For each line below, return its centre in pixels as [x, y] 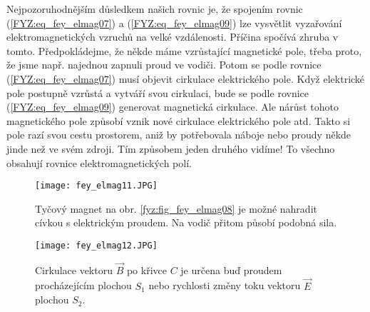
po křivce [147, 270]
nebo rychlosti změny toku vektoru [225, 285]
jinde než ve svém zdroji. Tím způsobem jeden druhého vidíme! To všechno [171, 148]
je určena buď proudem [231, 270]
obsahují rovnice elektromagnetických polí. [99, 162]
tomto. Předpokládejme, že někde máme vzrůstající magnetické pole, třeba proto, [184, 50]
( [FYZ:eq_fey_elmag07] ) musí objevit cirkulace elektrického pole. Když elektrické [186, 78]
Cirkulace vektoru [74, 270]
